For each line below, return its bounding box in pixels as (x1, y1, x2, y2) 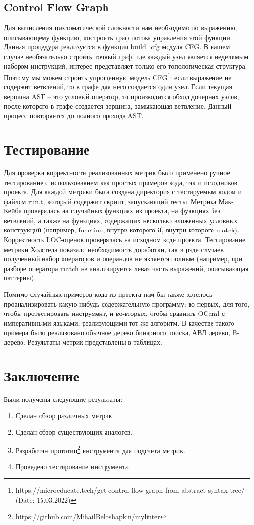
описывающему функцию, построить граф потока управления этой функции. (4, 32, 232, 42)
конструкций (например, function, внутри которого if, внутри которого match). (4, 225, 239, 235)
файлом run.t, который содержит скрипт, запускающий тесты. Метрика (4, 196, 217, 206)
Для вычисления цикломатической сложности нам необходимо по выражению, (4, 22, 237, 33)
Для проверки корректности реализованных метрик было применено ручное (4, 167, 230, 177)
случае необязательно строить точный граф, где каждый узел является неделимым (4, 51, 249, 61)
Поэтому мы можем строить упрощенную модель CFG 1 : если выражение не (4, 71, 232, 82)
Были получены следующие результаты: (4, 394, 123, 404)
